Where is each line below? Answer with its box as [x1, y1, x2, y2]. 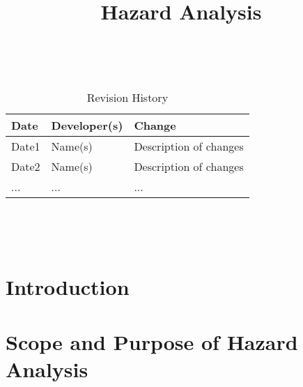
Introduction [6, 273, 130, 301]
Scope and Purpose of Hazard [6, 327, 298, 356]
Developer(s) [51, 116, 123, 133]
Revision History [86, 89, 169, 105]
